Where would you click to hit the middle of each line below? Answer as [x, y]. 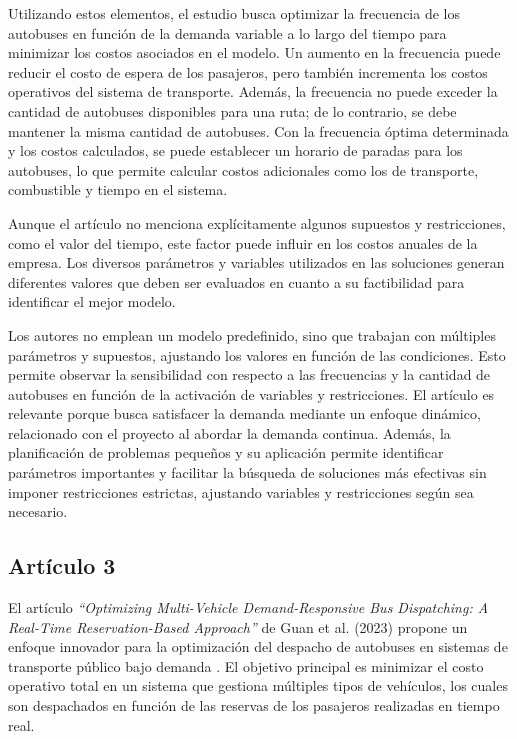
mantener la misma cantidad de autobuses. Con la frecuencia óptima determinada [258, 130]
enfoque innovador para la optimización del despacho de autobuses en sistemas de [258, 646]
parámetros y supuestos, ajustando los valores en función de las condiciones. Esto [257, 354]
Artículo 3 [62, 565]
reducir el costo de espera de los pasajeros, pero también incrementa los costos [248, 71]
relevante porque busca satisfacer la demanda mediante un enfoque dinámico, [244, 413]
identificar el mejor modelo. [92, 301]
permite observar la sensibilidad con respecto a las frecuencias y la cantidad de [249, 374]
